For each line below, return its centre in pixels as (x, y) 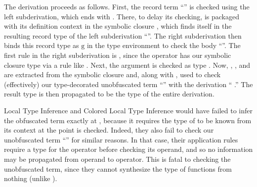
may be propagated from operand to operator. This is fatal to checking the (117, 159)
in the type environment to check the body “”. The (164, 45)
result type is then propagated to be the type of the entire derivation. (109, 94)
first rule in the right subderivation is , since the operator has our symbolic (118, 55)
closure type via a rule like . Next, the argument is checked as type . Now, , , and (127, 65)
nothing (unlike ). (31, 178)
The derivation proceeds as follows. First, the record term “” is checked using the (127, 6)
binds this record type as (42, 45)
